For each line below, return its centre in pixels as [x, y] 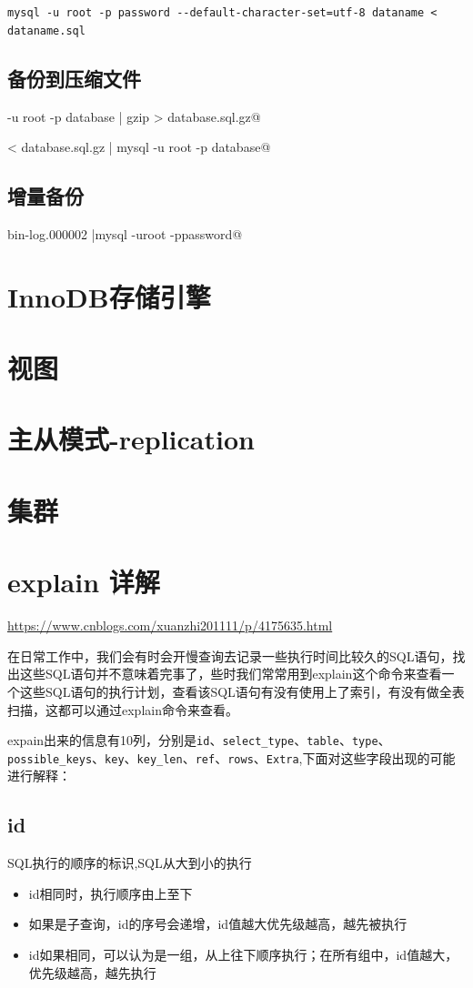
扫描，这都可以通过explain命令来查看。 [123, 709]
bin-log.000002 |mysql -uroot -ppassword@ [125, 233]
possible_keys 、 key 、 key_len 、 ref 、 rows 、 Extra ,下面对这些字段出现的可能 [231, 757]
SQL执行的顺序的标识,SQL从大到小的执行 [130, 863]
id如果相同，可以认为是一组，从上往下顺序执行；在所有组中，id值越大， [243, 954]
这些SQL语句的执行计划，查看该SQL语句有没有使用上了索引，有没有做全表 [242, 691]
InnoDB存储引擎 [109, 296]
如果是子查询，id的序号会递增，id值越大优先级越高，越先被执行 [218, 924]
